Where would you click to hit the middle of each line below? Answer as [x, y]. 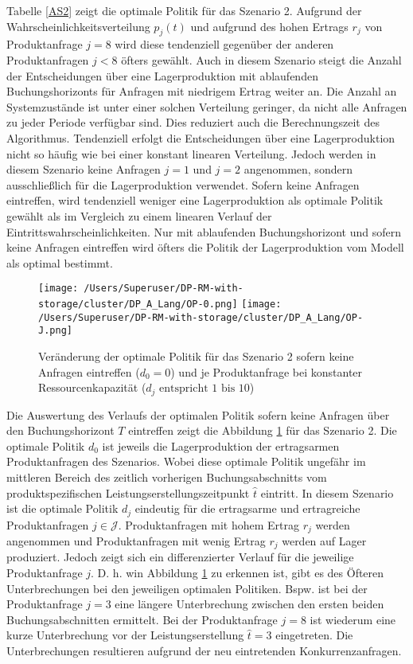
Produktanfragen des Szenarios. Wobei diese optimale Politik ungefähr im [186, 461]
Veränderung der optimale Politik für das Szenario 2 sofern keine [196, 355]
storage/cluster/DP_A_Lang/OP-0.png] [138, 304]
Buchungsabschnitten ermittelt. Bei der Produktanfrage [142, 619]
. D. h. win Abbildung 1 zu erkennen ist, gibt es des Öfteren [238, 573]
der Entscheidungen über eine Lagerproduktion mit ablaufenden [162, 75]
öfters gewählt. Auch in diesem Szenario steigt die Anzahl [261, 59]
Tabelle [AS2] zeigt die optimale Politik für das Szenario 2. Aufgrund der [184, 10]
